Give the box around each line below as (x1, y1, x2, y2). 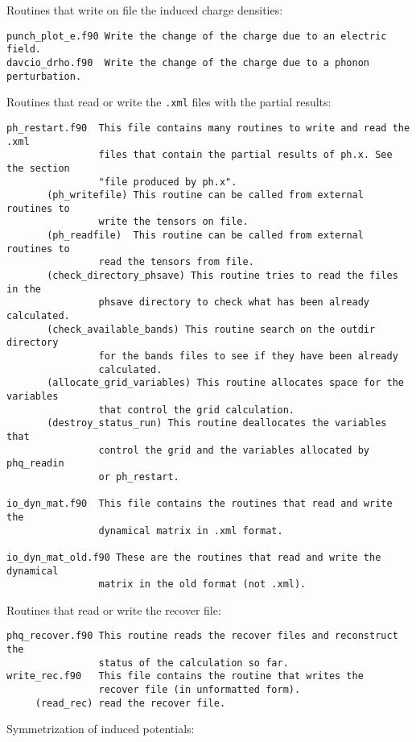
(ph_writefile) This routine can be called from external (47, 189, 364, 201)
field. (6, 44, 41, 56)
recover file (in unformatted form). (98, 684, 301, 696)
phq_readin (6, 458, 64, 470)
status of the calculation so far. (98, 657, 289, 669)
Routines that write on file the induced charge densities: (6, 2, 283, 18)
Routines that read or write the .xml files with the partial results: (6, 93, 332, 110)
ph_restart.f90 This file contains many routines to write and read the (6, 122, 410, 134)
